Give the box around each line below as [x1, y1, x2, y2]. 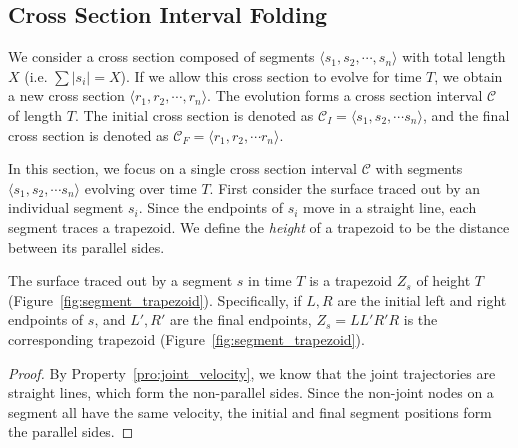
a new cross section [8, 85, 125, 106]
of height [416, 270, 471, 291]
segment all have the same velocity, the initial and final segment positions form [8, 401, 492, 422]
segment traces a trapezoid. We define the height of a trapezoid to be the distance [8, 216, 510, 237]
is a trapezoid [309, 270, 393, 291]
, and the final [422, 104, 510, 125]
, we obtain [434, 65, 503, 86]
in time [248, 270, 292, 291]
